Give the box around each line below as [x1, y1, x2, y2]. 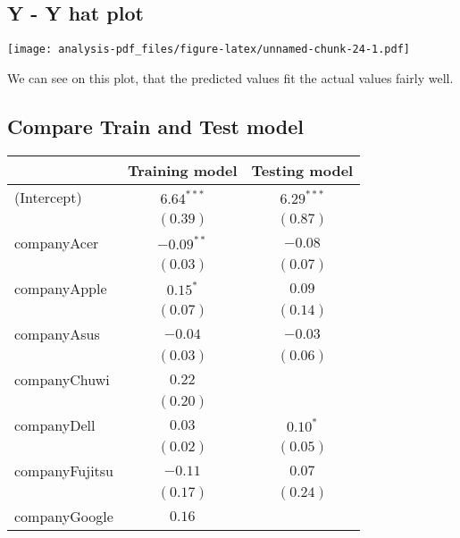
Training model [128, 159, 238, 181]
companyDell [14, 414, 96, 435]
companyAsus [14, 323, 100, 344]
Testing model [251, 159, 354, 181]
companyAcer [14, 231, 99, 253]
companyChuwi [14, 368, 110, 390]
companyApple [14, 277, 107, 298]
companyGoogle [14, 505, 113, 526]
